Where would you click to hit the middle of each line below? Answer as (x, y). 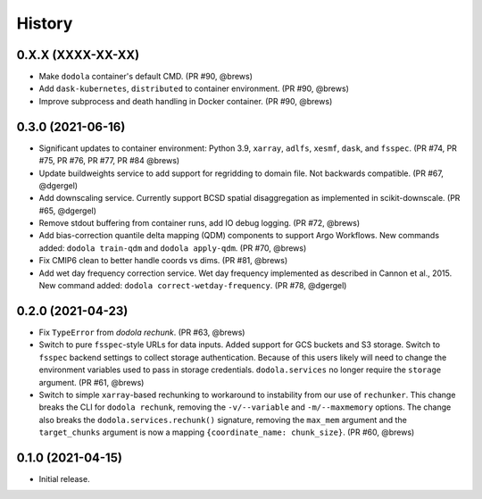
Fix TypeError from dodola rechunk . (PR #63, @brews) (142, 332)
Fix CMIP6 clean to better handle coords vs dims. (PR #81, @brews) (163, 261)
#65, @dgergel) (68, 211)
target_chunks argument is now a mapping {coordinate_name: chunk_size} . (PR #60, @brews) (227, 432)
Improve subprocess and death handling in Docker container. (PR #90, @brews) (186, 101)
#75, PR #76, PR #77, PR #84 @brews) (109, 161)
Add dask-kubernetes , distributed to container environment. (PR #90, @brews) (194, 88)
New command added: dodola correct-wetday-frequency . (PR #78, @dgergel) (193, 286)
